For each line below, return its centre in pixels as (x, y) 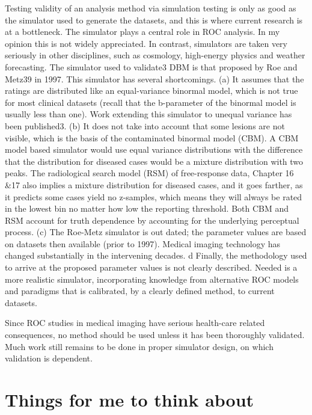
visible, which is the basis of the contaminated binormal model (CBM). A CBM (152, 137)
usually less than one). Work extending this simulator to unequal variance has (148, 114)
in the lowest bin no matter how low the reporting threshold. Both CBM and (147, 208)
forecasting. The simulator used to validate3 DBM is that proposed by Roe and (151, 66)
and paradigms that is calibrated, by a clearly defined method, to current (140, 291)
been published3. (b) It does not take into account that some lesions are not (145, 125)
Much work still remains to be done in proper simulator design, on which (139, 346)
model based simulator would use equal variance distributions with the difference (154, 149)
